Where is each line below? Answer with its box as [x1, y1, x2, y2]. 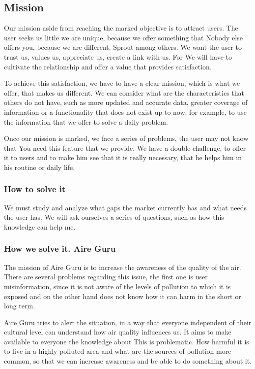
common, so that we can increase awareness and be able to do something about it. [4, 356, 252, 366]
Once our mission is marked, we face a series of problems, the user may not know [4, 133, 249, 143]
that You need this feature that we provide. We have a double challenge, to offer [4, 142, 246, 153]
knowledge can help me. [4, 221, 76, 232]
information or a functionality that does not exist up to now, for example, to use [4, 106, 247, 117]
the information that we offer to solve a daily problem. [4, 116, 168, 127]
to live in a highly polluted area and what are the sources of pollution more [4, 346, 231, 356]
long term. [4, 301, 35, 311]
